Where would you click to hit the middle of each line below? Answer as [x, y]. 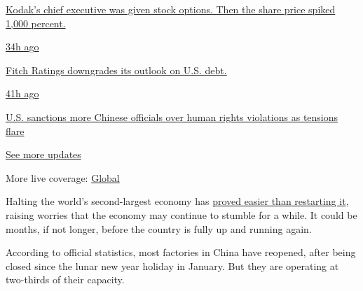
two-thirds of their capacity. [65, 279]
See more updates [43, 154]
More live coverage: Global [63, 177]
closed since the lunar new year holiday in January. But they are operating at [172, 265]
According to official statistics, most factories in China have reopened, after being [181, 252]
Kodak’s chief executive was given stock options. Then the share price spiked [171, 9]
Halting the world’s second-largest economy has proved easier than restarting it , [177, 201]
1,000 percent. [36, 23]
